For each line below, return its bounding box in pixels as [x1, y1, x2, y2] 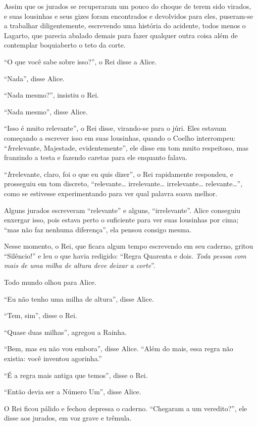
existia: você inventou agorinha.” [4, 353, 102, 364]
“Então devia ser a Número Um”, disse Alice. [4, 386, 141, 397]
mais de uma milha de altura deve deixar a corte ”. [4, 260, 155, 270]
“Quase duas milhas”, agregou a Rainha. [4, 326, 127, 337]
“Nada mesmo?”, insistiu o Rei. [4, 90, 99, 100]
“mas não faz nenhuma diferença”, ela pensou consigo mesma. [4, 224, 192, 234]
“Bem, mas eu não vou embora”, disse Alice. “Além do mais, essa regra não [4, 343, 233, 354]
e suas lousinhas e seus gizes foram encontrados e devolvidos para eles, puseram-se [4, 10, 254, 21]
